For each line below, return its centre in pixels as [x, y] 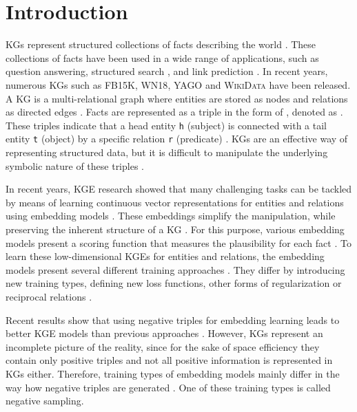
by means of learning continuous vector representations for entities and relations [175, 202]
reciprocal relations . [49, 296]
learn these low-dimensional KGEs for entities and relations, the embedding [165, 256]
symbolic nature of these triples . [75, 165]
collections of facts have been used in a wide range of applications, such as [162, 57]
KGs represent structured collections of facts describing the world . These [161, 44]
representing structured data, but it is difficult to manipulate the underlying [167, 152]
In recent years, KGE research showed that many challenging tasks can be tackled [179, 189]
